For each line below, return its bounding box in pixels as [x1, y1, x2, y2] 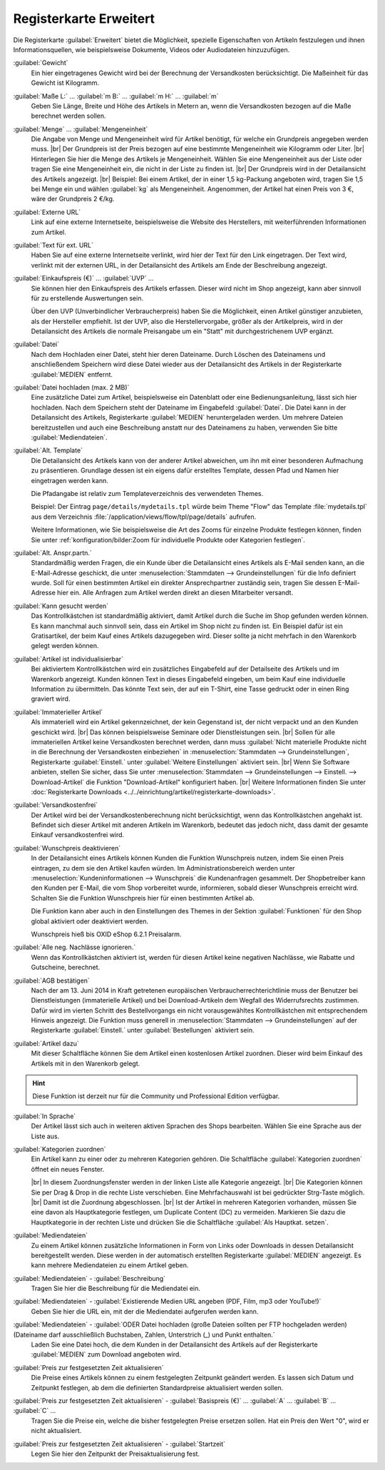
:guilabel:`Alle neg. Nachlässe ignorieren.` [13, 943, 136, 952]
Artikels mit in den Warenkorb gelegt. [31, 1059, 140, 1068]
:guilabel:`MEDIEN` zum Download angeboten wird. [31, 1350, 182, 1359]
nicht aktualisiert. [31, 1426, 82, 1435]
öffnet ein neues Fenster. [31, 1165, 105, 1173]
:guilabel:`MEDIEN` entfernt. [31, 370, 113, 378]
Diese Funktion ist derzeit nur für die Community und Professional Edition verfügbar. [32, 1092, 280, 1100]
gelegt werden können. [31, 642, 99, 650]
